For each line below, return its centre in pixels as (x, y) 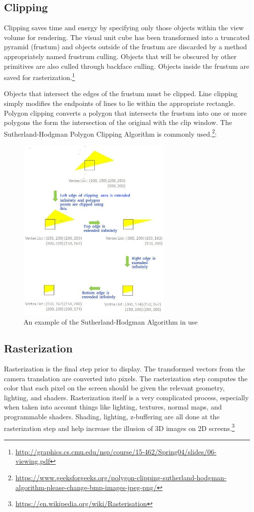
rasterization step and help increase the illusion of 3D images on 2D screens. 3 (119, 427)
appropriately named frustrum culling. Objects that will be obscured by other (120, 56)
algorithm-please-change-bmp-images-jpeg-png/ (86, 487)
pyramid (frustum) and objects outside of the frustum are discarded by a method (126, 47)
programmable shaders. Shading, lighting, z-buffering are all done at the (112, 417)
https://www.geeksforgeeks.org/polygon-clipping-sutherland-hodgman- (121, 478)
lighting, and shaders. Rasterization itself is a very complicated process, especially (127, 397)
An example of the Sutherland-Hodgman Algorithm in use (111, 322)
